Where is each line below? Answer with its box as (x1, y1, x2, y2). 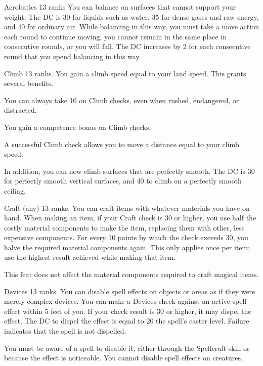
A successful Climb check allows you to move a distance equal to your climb (4, 139, 239, 149)
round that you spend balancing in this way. (4, 51, 141, 61)
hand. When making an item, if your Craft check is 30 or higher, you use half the (4, 212, 256, 223)
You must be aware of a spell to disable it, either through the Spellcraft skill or (4, 342, 250, 353)
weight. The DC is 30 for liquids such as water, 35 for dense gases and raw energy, (4, 11, 259, 22)
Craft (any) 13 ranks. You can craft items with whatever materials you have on (4, 202, 250, 213)
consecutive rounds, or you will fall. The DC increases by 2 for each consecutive (4, 41, 251, 52)
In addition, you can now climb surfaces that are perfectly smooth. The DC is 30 (4, 165, 255, 176)
